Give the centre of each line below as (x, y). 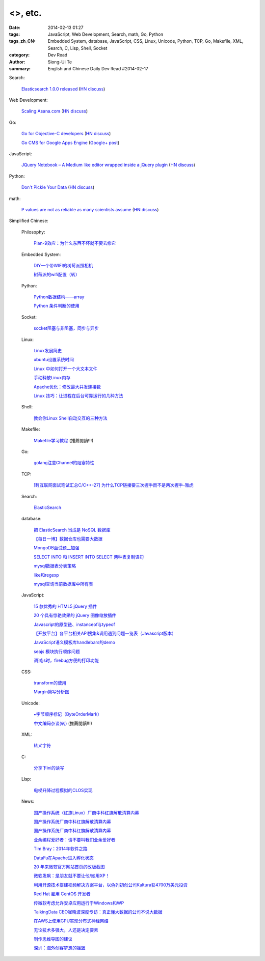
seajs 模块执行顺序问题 (57, 651)
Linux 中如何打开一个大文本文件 (66, 368)
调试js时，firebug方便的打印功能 (66, 660)
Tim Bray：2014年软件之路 (61, 849)
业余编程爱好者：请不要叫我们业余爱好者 (74, 840)
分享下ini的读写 (49, 768)
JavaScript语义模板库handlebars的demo (74, 642)
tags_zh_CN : (22, 41)
